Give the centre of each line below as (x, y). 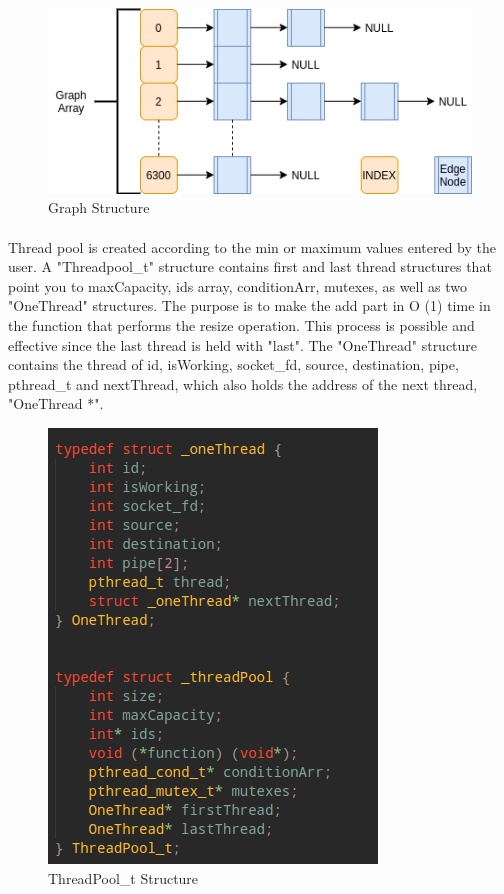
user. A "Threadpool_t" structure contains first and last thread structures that (250, 266)
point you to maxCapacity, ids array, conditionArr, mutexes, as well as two (237, 285)
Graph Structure (99, 207)
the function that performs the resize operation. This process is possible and (241, 324)
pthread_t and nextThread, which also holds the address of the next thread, (243, 383)
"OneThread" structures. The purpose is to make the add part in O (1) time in (249, 305)
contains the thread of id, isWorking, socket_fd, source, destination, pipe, (233, 364)
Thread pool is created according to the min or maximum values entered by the (252, 246)
